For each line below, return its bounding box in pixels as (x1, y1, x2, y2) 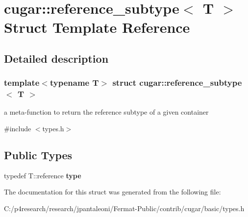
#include (4, 123, 31, 134)
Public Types (4, 147, 73, 163)
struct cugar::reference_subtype (112, 76, 242, 89)
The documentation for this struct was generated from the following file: (4, 187, 221, 197)
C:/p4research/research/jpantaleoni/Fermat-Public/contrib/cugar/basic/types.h (4, 203, 245, 214)
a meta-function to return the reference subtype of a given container (4, 107, 209, 117)
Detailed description (4, 50, 109, 66)
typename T (50, 76, 99, 89)
